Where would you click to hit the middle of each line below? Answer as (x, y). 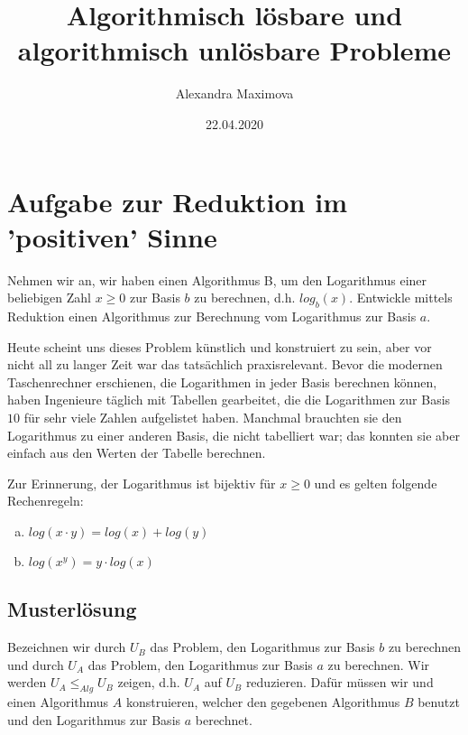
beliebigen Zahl (49, 298)
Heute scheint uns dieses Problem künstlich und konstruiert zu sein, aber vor (220, 346)
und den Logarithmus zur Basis (94, 719)
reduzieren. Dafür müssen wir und (340, 682)
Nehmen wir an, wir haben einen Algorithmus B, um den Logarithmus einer (217, 279)
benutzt (439, 702)
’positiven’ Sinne (112, 236)
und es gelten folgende (376, 483)
